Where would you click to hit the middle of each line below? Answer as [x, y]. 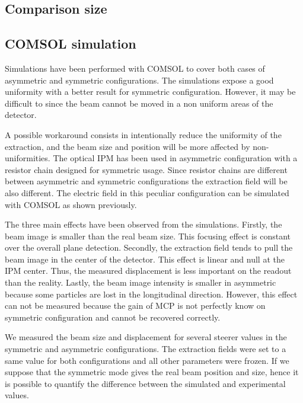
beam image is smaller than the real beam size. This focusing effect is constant [148, 236]
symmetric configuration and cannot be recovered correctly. [113, 317]
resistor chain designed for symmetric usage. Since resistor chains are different [146, 169]
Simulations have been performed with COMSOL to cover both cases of [135, 68]
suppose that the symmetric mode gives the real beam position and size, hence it [152, 372]
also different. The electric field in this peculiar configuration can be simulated [147, 192]
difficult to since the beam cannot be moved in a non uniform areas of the [139, 103]
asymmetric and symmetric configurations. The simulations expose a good [139, 80]
